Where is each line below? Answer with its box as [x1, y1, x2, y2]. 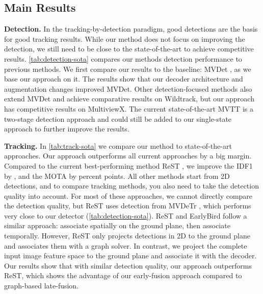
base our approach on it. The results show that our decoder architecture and [4, 73, 243, 84]
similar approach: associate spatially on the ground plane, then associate [4, 220, 230, 231]
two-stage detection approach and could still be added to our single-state [4, 113, 232, 124]
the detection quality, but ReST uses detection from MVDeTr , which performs [4, 200, 251, 211]
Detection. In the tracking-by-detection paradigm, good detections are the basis [4, 23, 258, 34]
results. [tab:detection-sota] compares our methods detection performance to [4, 53, 242, 64]
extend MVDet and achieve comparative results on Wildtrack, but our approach [4, 93, 254, 104]
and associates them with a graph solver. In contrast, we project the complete [4, 240, 247, 251]
